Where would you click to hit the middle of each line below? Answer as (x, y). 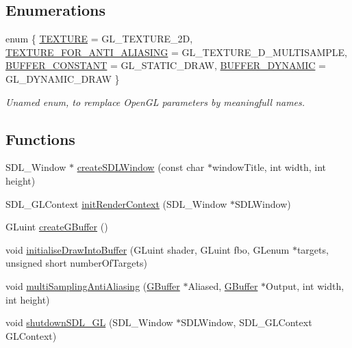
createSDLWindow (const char (141, 167)
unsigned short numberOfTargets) (76, 263)
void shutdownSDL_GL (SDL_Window (89, 322)
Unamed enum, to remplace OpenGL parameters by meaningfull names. (155, 102)
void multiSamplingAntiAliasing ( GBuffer (93, 285)
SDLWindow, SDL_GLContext (247, 322)
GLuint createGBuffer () (57, 227)
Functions (40, 138)
